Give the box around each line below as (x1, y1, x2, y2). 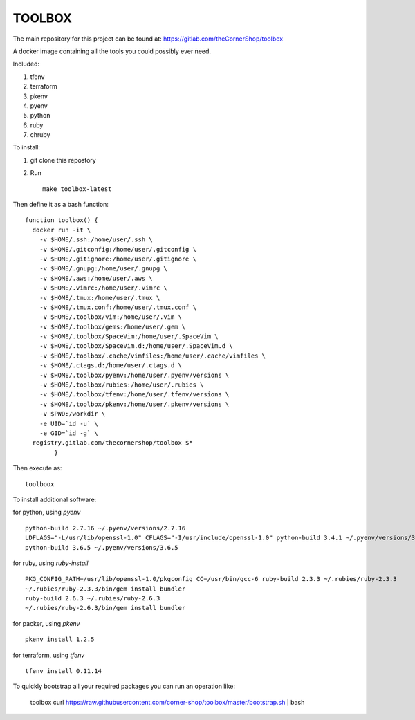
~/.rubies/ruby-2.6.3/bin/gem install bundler (25, 604, 186, 612)
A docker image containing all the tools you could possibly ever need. (12, 47, 211, 55)
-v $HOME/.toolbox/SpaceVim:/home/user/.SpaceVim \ (39, 333, 219, 340)
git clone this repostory (30, 156, 96, 164)
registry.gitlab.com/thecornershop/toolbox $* (32, 439, 193, 447)
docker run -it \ (32, 225, 91, 234)
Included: (12, 59, 40, 68)
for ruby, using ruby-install (12, 559, 89, 567)
